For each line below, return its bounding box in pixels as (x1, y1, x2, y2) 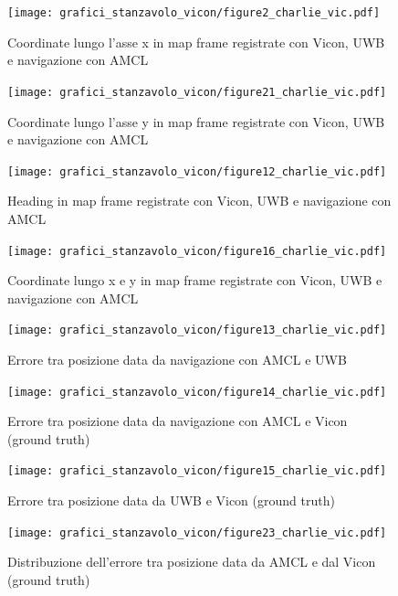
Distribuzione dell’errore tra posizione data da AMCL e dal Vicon (7, 552, 376, 571)
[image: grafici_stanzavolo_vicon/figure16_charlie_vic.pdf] (7, 244, 387, 258)
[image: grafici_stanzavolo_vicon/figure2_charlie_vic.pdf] (7, 6, 381, 19)
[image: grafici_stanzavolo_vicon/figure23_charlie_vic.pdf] (7, 526, 387, 539)
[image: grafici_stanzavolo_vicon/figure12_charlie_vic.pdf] (7, 165, 387, 178)
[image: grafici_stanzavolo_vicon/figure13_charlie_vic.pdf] (7, 324, 387, 337)
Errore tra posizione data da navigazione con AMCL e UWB (7, 350, 347, 369)
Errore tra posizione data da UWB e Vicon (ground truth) (7, 491, 335, 510)
